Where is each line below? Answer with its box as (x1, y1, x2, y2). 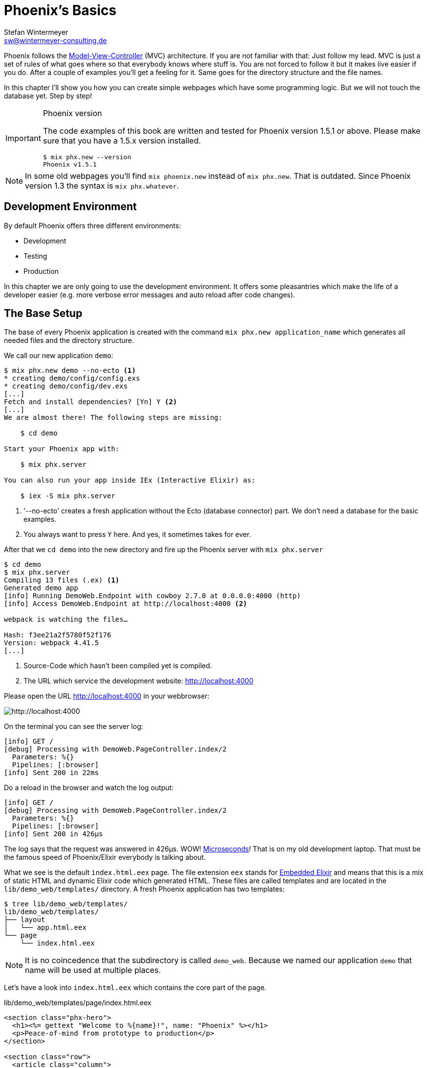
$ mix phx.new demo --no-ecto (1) (4, 366, 136, 375)
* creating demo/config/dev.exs (4, 382, 128, 390)
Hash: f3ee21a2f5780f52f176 (4, 631, 112, 639)
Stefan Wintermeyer (4, 27, 68, 36)
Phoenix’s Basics (4, 2, 116, 19)
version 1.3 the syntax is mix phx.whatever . (25, 180, 179, 191)
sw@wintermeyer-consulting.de (4, 36, 107, 45)
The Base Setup (4, 307, 83, 320)
